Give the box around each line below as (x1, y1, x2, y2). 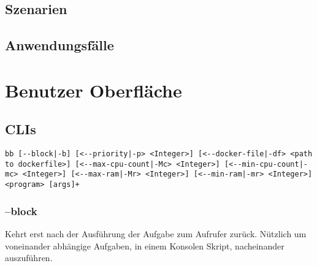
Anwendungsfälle (5, 36, 114, 55)
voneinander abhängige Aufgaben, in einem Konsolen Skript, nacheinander (5, 239, 285, 252)
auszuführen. (5, 251, 53, 264)
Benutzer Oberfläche (5, 77, 182, 102)
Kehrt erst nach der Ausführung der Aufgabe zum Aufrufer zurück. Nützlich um (5, 227, 307, 240)
